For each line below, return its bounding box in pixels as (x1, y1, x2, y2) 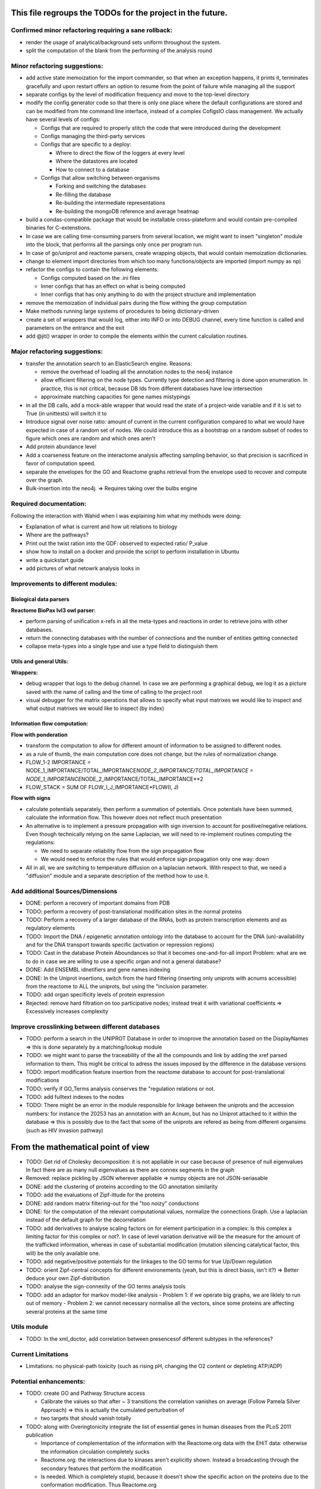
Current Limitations (11, 1350, 68, 1358)
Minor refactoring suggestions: (11, 61, 103, 70)
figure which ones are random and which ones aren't (26, 435, 156, 442)
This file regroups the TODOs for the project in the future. (11, 8, 228, 18)
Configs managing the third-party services (40, 133, 146, 140)
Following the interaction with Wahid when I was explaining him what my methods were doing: (11, 512, 242, 519)
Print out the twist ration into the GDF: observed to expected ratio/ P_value (26, 540, 208, 547)
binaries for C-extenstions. (26, 224, 92, 232)
